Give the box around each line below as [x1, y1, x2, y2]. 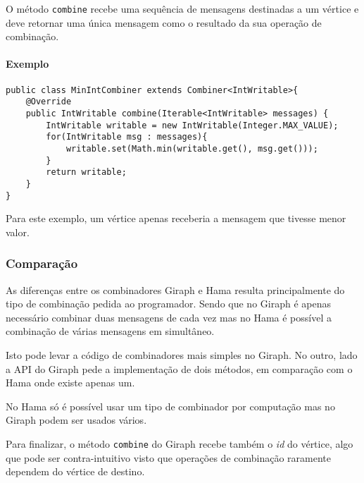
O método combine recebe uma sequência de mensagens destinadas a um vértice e [6, 1, 359, 16]
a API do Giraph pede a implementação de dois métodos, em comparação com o [6, 361, 353, 376]
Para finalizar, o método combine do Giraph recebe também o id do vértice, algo [6, 436, 353, 451]
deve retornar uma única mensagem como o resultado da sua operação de [6, 15, 322, 30]
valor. [6, 224, 30, 239]
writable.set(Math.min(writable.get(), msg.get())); [65, 143, 318, 154]
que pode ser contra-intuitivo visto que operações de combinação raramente [6, 450, 332, 465]
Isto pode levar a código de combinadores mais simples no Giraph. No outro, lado [6, 347, 358, 362]
